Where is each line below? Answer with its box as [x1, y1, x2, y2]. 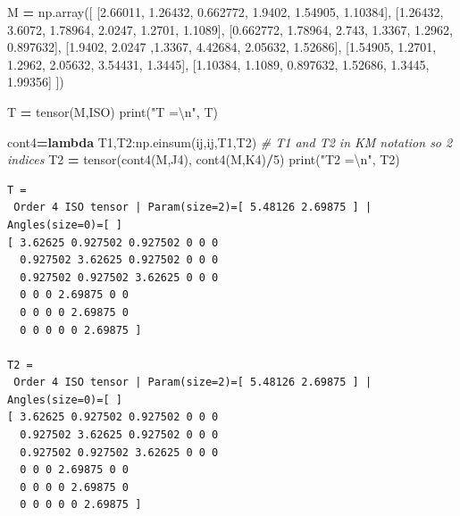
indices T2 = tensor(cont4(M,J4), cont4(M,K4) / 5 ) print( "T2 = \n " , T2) [7, 150, 400, 169]
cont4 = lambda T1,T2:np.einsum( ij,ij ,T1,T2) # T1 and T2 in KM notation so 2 [7, 132, 453, 151]
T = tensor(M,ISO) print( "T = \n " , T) [7, 102, 218, 121]
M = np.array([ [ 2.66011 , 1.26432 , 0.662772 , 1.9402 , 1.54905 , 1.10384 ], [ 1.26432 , [7, 3, 444, 21]
